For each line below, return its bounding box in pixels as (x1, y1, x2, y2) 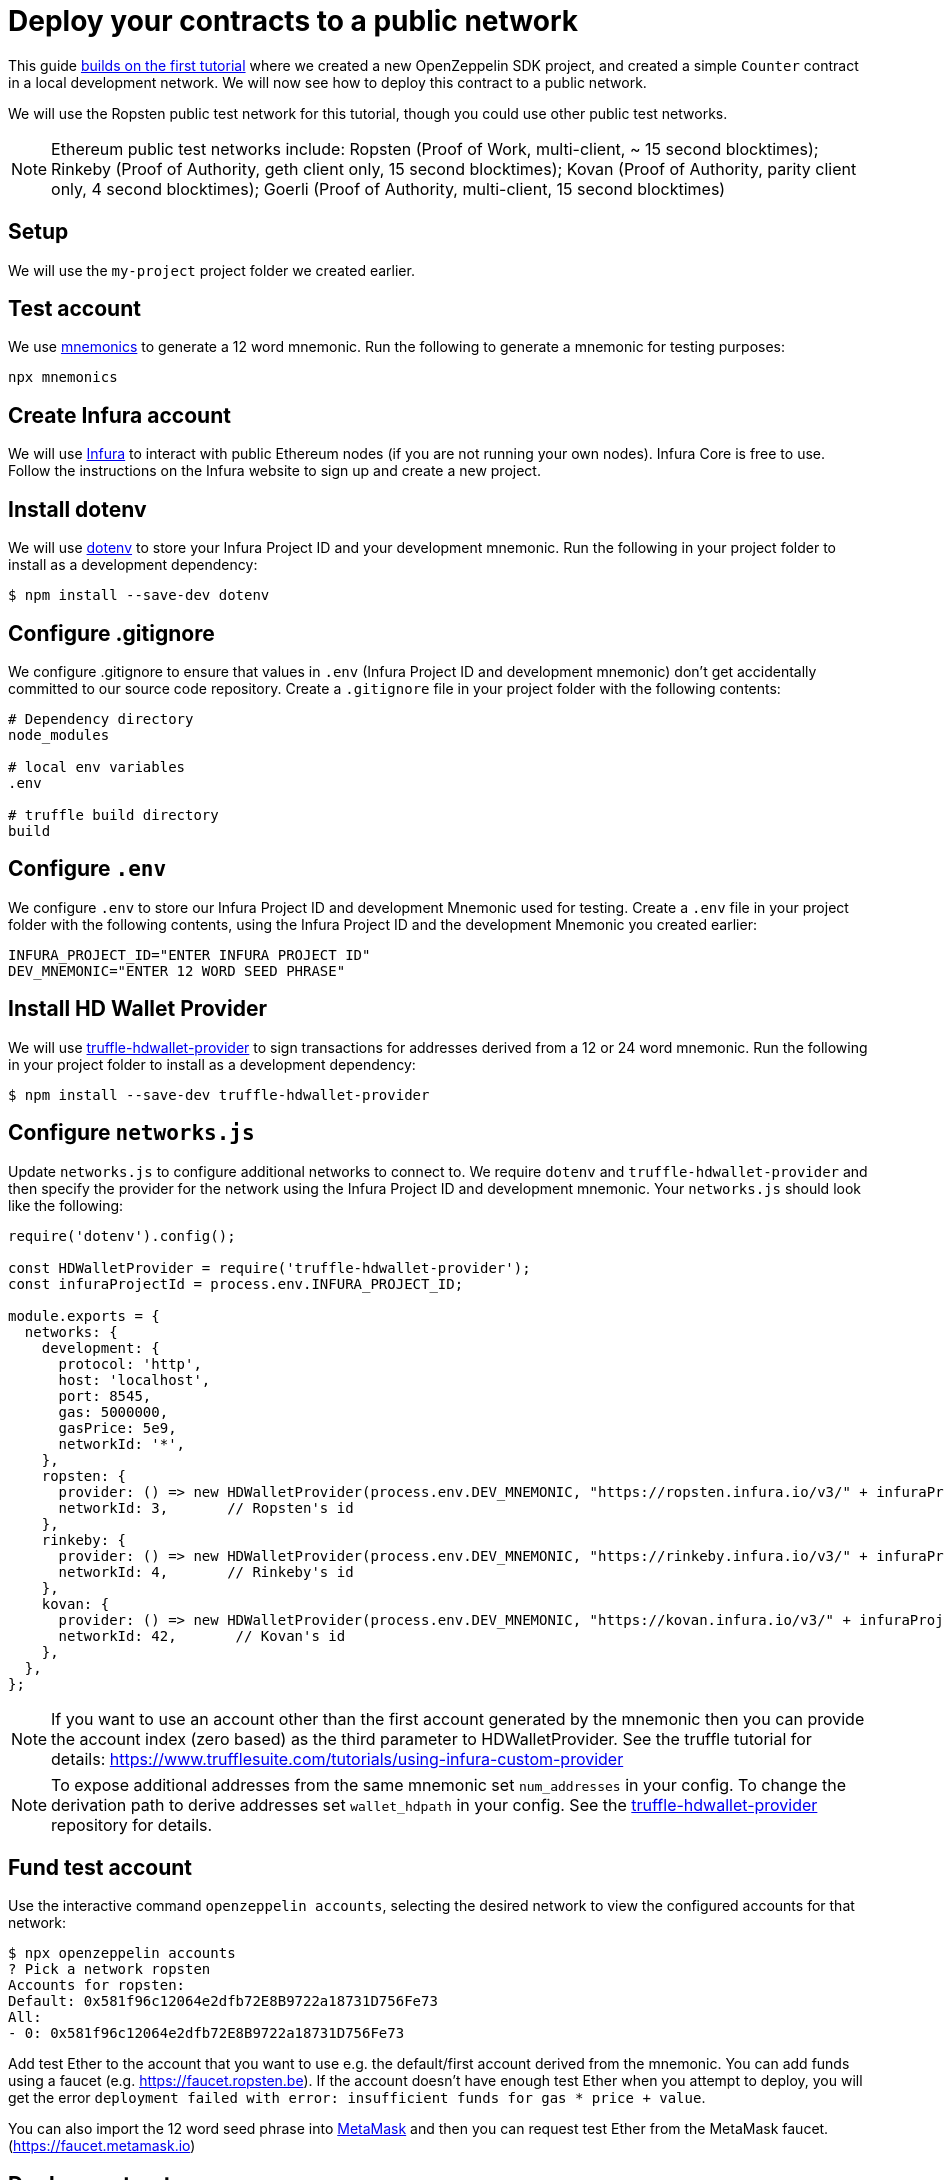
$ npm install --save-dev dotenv (8, 587, 270, 604)
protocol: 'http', (58, 1355, 202, 1372)
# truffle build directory (8, 806, 219, 823)
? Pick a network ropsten (8, 1961, 211, 1978)
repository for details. (51, 1814, 213, 1835)
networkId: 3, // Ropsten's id (58, 1499, 354, 1516)
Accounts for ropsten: (8, 1977, 186, 1994)
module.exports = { (8, 1307, 160, 1324)
